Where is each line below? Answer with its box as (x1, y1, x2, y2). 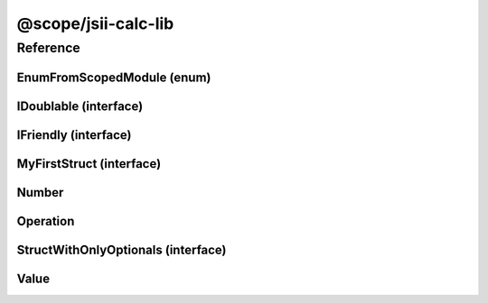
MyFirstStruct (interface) (16, 156, 162, 171)
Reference (16, 40, 80, 56)
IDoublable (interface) (16, 98, 144, 114)
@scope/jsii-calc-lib (16, 14, 174, 33)
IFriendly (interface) (16, 127, 132, 142)
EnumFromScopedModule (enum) (16, 69, 211, 85)
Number (16, 185, 64, 200)
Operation (16, 213, 75, 229)
